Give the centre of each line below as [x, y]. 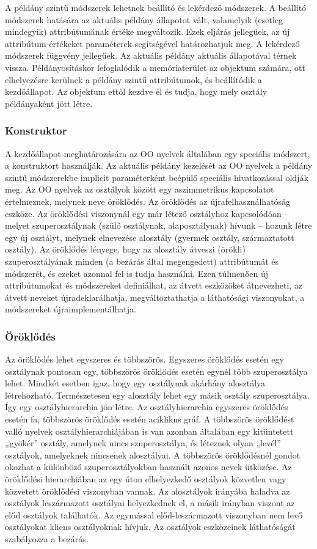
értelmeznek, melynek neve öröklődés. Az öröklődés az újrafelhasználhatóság [148, 201]
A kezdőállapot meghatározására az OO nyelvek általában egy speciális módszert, [158, 153]
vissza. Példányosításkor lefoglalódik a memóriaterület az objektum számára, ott [155, 67]
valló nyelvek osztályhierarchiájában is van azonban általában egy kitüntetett [149, 431]
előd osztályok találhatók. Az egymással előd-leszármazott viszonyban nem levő [154, 514]
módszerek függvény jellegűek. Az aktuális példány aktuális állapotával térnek [151, 55]
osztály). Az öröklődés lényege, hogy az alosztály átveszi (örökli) [125, 249]
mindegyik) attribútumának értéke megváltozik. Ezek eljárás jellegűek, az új [148, 31]
